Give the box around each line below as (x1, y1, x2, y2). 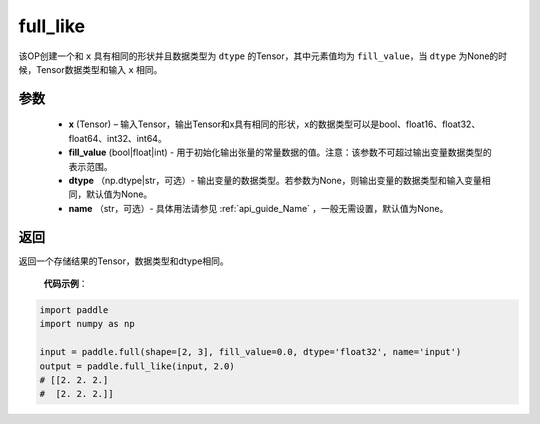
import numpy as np (39, 318, 135, 330)
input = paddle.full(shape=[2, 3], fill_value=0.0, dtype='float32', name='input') (39, 346, 462, 358)
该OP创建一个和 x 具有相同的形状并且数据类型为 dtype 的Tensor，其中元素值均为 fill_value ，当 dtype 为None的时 (18, 50, 508, 62)
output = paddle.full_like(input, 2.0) (39, 360, 235, 372)
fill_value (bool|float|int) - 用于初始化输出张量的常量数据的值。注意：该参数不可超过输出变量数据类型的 (68, 146, 492, 159)
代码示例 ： (43, 277, 88, 289)
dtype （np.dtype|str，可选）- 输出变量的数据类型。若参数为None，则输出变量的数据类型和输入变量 (68, 174, 482, 186)
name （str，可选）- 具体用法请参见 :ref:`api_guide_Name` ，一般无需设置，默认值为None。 (68, 202, 449, 214)
